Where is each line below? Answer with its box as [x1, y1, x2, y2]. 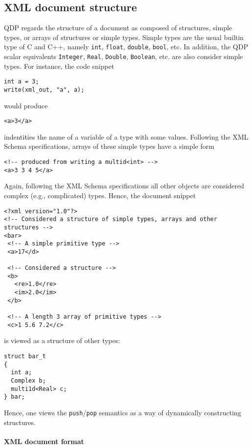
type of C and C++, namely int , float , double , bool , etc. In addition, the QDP [4, 41, 248, 52]
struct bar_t [4, 352, 46, 360]
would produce [4, 100, 48, 110]
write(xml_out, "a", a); [4, 86, 84, 93]
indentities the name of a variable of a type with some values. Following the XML [4, 131, 249, 142]
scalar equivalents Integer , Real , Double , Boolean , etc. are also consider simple [4, 51, 243, 61]
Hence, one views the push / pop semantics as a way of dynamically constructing [4, 407, 241, 417]
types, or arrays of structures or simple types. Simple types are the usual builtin [4, 32, 244, 42]
